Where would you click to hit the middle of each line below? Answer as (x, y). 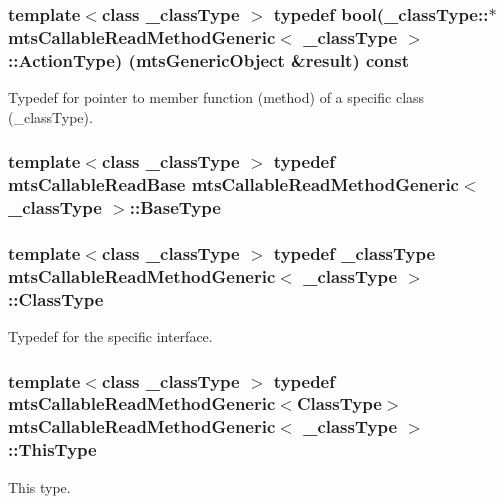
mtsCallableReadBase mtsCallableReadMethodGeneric (233, 184)
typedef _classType (354, 252)
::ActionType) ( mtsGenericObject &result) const (208, 59)
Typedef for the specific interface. (110, 336)
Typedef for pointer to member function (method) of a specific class (216, 97)
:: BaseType (175, 207)
